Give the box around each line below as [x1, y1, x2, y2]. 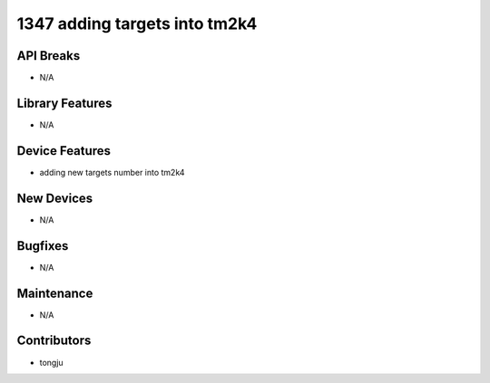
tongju [39, 357, 64, 368]
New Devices [16, 190, 93, 206]
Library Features [16, 95, 113, 110]
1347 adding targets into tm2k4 [16, 14, 258, 34]
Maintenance [16, 285, 93, 301]
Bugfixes [16, 238, 69, 254]
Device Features [16, 143, 112, 158]
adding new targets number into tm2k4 [39, 167, 185, 177]
